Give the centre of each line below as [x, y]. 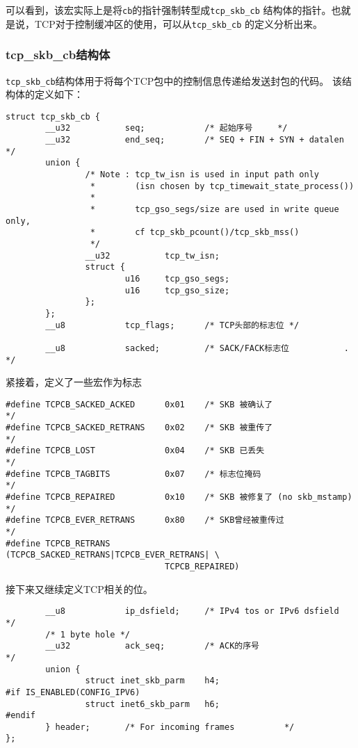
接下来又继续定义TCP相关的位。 [79, 588]
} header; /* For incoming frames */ [170, 727]
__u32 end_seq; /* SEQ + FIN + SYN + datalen [195, 140]
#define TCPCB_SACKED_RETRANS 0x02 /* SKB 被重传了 [139, 428]
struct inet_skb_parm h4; [152, 681]
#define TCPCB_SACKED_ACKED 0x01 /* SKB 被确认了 [139, 404]
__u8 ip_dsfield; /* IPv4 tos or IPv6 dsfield [192, 611]
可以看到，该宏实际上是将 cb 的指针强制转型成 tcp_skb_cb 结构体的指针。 [169, 10]
